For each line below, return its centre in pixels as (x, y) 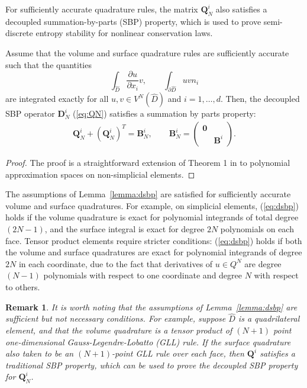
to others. (23, 287)
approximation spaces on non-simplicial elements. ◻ (100, 174)
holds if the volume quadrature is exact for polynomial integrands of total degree (152, 217)
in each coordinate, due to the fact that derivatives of (116, 263)
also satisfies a (241, 9)
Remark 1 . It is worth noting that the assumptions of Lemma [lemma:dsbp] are (151, 307)
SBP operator (30, 113)
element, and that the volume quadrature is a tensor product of (119, 330)
